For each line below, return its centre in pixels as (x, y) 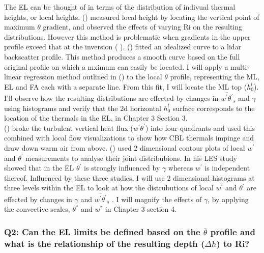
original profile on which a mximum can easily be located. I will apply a (116, 66)
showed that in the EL (39, 168)
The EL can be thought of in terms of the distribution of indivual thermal (120, 7)
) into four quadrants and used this (200, 128)
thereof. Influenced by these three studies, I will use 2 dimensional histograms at (129, 177)
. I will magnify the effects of (157, 199)
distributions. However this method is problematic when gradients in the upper (127, 36)
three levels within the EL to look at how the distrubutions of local (109, 188)
